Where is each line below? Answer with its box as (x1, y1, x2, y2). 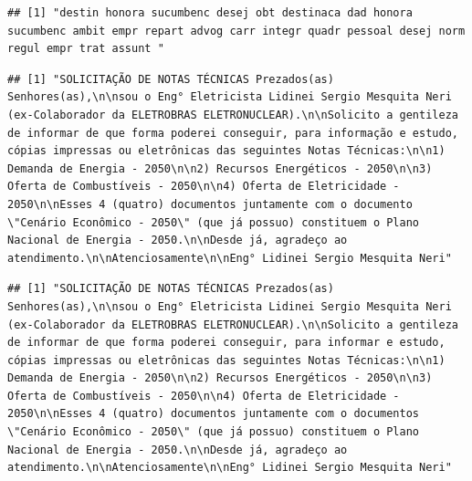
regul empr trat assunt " (7, 42, 164, 56)
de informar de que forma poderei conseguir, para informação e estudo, (7, 126, 458, 140)
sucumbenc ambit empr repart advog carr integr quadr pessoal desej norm (7, 24, 466, 37)
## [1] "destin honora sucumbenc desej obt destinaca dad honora (7, 6, 413, 19)
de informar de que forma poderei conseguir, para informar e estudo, (7, 336, 446, 350)
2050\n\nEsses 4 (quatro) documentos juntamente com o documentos (7, 407, 420, 421)
